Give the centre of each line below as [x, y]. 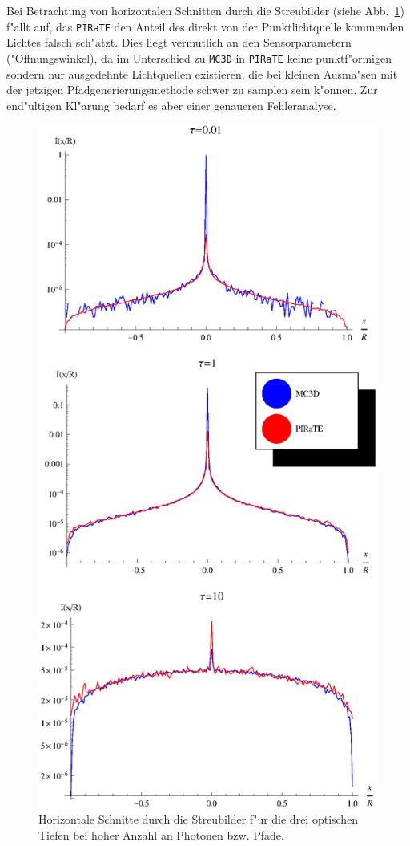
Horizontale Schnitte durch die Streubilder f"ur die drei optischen [199, 819]
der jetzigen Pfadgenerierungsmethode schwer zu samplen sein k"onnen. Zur [192, 89]
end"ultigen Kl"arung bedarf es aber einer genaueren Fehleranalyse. [171, 105]
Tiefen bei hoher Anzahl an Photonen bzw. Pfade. [161, 834]
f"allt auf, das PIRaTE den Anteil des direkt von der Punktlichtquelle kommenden [205, 26]
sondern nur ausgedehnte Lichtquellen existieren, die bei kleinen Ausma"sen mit [202, 73]
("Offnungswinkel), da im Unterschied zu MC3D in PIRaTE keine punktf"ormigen [199, 57]
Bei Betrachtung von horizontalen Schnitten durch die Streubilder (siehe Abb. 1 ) [205, 10]
